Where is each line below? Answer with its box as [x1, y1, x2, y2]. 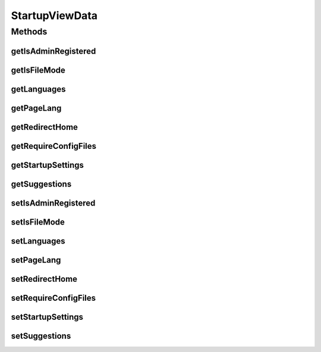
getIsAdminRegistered [11, 46, 96, 56]
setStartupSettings [11, 311, 83, 322]
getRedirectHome [11, 122, 78, 132]
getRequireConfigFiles [11, 141, 97, 151]
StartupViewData [11, 9, 98, 22]
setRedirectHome [11, 274, 77, 284]
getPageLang [11, 103, 62, 113]
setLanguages [11, 236, 65, 246]
